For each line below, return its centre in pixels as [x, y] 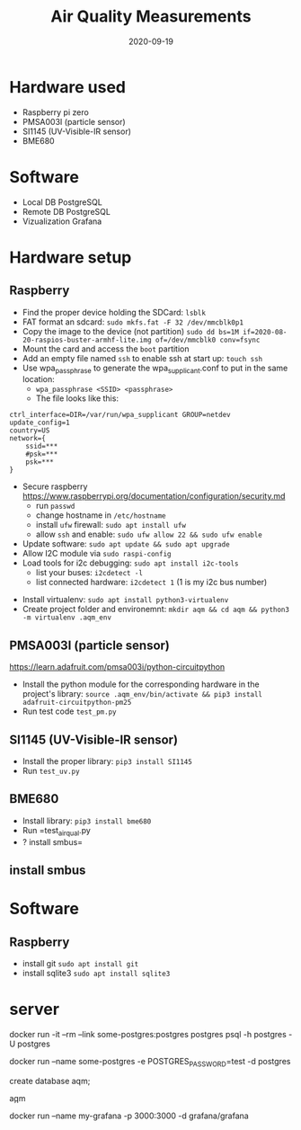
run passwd [55, 506]
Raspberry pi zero [56, 112]
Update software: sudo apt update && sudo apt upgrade [126, 544]
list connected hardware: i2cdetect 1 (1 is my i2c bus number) [151, 583]
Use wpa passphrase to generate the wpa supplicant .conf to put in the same [155, 369]
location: [39, 379]
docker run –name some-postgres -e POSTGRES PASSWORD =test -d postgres [150, 1062]
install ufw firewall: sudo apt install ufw [111, 525]
